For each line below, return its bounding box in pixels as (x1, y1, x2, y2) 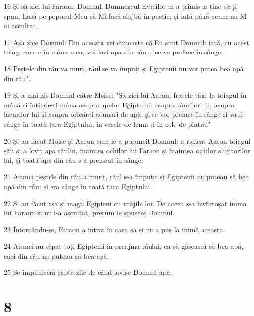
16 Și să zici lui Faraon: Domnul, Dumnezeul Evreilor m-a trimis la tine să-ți (4, 1, 237, 11)
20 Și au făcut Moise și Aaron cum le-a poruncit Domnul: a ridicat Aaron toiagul (4, 135, 251, 146)
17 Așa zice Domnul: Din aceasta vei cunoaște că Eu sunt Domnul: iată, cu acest (4, 37, 249, 47)
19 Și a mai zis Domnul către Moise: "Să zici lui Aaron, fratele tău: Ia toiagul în (4, 90, 247, 100)
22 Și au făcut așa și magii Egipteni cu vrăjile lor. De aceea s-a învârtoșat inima (4, 198, 247, 208)
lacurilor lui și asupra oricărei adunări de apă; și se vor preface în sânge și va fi (4, 109, 243, 119)
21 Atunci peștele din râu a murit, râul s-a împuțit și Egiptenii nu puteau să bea (4, 171, 249, 182)
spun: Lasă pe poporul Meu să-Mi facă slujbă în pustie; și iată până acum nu (4, 10, 238, 21)
